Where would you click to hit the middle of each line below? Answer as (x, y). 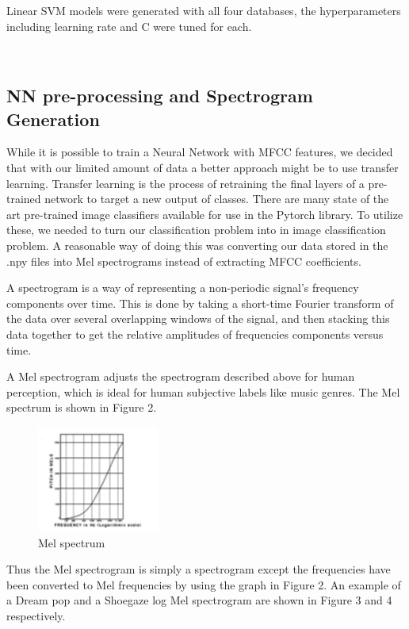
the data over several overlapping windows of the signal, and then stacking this (198, 318)
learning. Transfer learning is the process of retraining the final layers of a (185, 183)
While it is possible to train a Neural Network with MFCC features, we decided (200, 152)
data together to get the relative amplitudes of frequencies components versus (195, 334)
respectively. (36, 615)
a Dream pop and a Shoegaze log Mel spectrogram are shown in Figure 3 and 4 (199, 600)
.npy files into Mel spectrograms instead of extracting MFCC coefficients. (184, 261)
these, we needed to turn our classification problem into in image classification (196, 230)
